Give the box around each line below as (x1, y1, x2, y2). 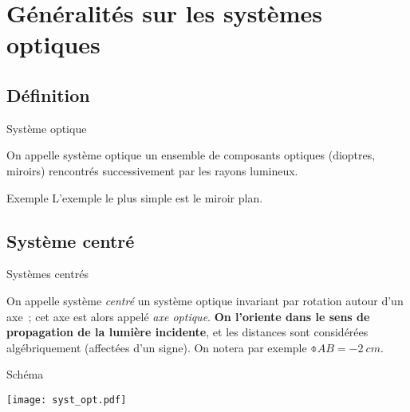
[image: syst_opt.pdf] (6, 394, 127, 406)
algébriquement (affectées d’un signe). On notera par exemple (6, 339, 307, 355)
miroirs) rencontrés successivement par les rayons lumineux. (6, 162, 298, 179)
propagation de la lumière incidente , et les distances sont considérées (6, 324, 369, 340)
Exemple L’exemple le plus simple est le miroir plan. (6, 189, 263, 206)
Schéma (6, 366, 44, 383)
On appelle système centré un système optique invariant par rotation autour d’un (6, 292, 404, 308)
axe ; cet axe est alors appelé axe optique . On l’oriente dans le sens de (6, 308, 370, 324)
